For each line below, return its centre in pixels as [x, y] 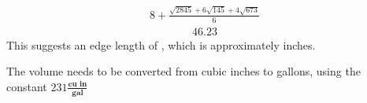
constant [27, 86]
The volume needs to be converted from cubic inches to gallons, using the [183, 71]
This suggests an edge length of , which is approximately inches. [161, 44]
